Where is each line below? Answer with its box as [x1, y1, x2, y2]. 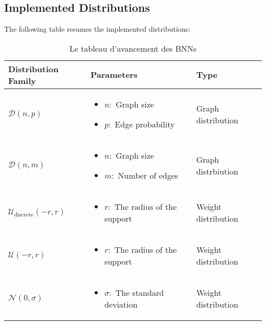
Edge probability [115, 118, 175, 130]
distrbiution [196, 165, 238, 177]
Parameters [90, 69, 138, 81]
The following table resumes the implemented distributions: [4, 24, 190, 34]
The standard [115, 286, 164, 298]
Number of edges [118, 169, 179, 181]
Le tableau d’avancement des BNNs [69, 42, 197, 54]
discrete [14, 211, 34, 218]
